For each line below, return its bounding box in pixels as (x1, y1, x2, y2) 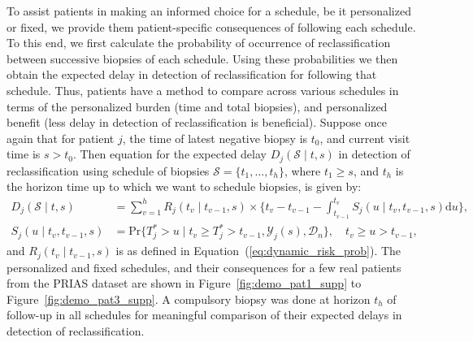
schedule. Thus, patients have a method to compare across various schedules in (7, 81, 399, 98)
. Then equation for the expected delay (72, 145, 267, 162)
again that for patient (7, 129, 115, 146)
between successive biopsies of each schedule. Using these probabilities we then (7, 50, 398, 67)
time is (7, 145, 41, 162)
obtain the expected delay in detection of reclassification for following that (7, 66, 377, 83)
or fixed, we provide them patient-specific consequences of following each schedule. (7, 18, 416, 35)
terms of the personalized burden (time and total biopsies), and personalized (7, 97, 388, 115)
